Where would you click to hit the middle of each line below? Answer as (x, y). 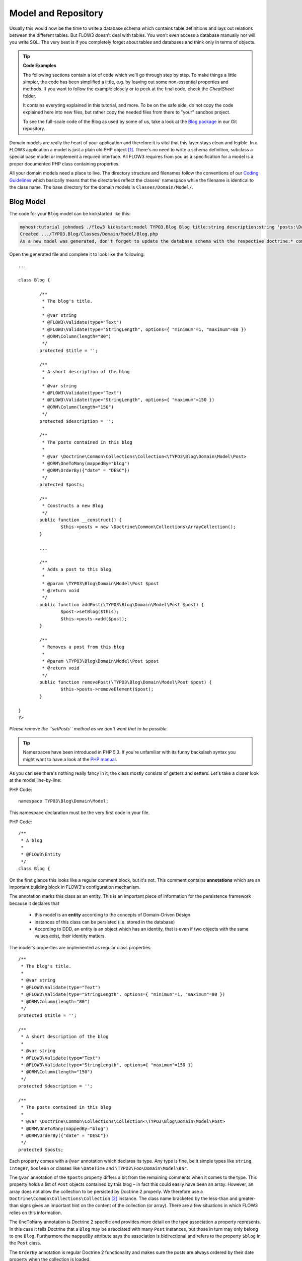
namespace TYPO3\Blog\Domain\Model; (63, 801)
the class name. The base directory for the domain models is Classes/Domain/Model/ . (101, 187)
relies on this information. (36, 1213)
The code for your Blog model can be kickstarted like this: (70, 213)
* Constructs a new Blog (72, 506)
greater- (247, 1198)
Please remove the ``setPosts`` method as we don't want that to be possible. (89, 729)
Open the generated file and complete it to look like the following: (77, 254)
